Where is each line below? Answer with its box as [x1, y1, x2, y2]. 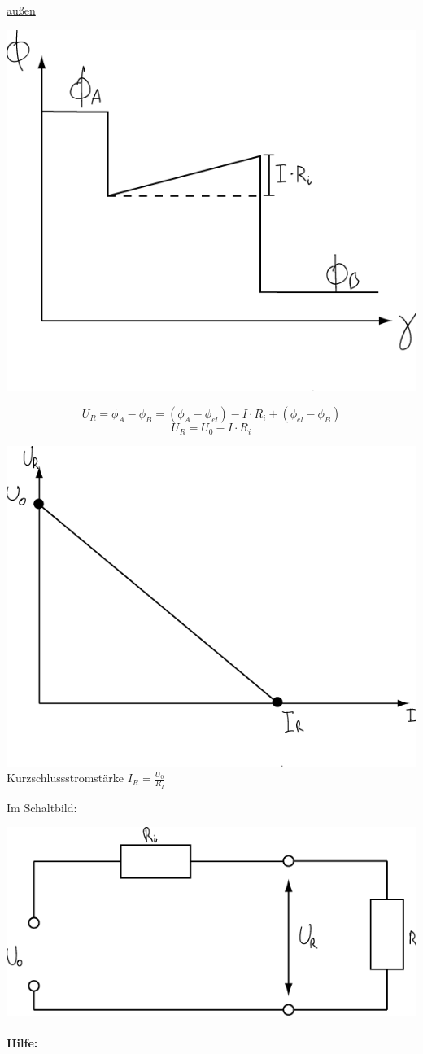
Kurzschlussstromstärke [7, 769, 124, 786]
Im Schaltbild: [7, 798, 77, 816]
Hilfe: [7, 1034, 38, 1052]
